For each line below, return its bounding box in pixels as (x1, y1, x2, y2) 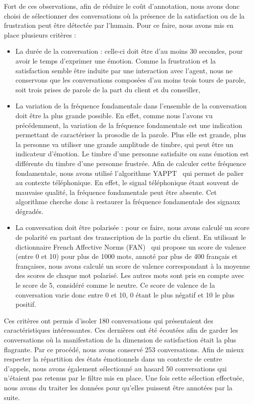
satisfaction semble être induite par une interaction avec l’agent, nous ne (15, 65, 233, 75)
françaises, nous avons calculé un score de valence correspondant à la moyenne (15, 260, 250, 271)
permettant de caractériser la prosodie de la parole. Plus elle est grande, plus (15, 129, 246, 140)
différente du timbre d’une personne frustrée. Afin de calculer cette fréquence (15, 158, 246, 168)
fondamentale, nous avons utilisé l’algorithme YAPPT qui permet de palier (15, 168, 244, 178)
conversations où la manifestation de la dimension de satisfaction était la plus (4, 335, 236, 344)
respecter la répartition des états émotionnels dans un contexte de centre (4, 354, 222, 364)
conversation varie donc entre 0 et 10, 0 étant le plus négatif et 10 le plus (15, 289, 234, 299)
